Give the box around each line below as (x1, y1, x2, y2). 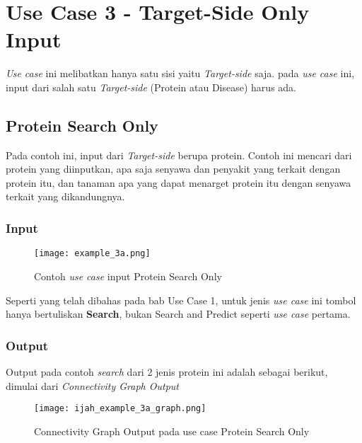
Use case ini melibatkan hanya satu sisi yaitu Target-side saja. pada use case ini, (6, 66, 355, 81)
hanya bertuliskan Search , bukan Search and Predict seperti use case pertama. (6, 306, 351, 321)
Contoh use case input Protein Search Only (34, 268, 222, 283)
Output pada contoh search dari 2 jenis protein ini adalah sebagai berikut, (6, 364, 328, 379)
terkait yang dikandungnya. (6, 189, 125, 204)
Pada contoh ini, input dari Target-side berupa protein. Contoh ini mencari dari (6, 147, 352, 162)
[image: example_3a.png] (34, 248, 151, 259)
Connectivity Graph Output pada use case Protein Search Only (34, 423, 310, 438)
